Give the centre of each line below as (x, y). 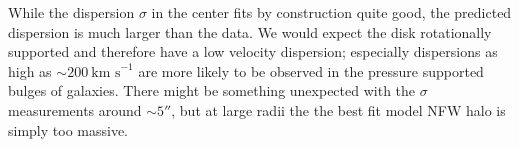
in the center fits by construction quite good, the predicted (331, 12)
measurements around (75, 109)
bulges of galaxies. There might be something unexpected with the (212, 90)
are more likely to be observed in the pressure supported (311, 70)
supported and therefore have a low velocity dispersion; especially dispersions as (253, 51)
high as (30, 70)
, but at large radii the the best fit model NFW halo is (338, 109)
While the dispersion (71, 12)
